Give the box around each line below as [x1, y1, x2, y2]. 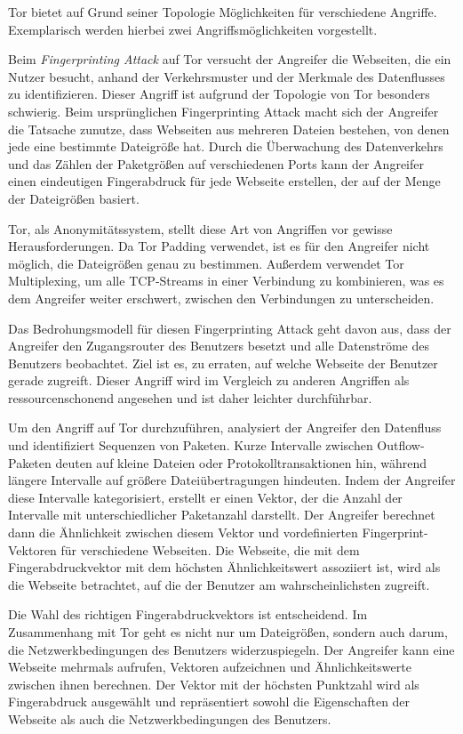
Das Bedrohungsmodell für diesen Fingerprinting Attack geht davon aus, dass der [8, 319, 451, 337]
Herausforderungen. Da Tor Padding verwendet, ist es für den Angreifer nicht [8, 237, 430, 255]
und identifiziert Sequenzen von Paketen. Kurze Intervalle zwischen [8, 436, 373, 455]
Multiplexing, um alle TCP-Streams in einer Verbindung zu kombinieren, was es [8, 271, 444, 290]
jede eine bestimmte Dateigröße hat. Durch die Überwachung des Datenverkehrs [8, 137, 443, 156]
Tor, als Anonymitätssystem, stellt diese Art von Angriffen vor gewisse [8, 219, 393, 238]
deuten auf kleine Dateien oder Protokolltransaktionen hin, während [55, 453, 427, 472]
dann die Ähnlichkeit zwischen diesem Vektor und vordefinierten [8, 523, 358, 542]
